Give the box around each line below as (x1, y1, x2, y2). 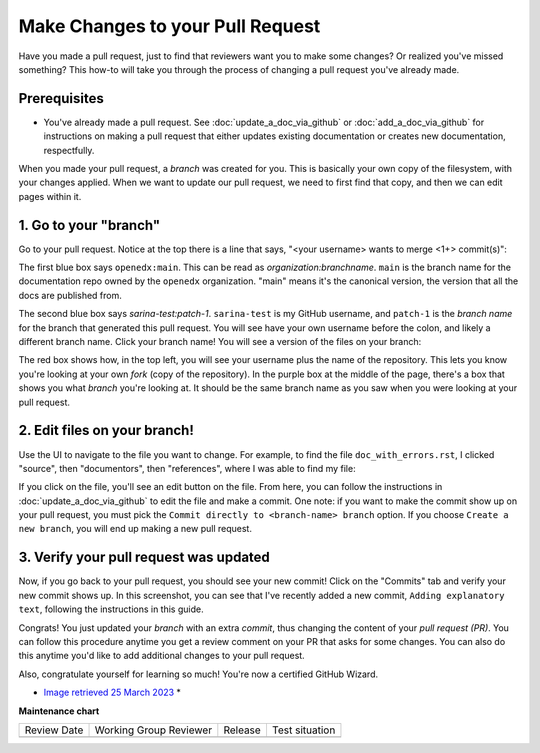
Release (223, 723, 262, 737)
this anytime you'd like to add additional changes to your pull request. (18, 650, 305, 662)
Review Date (24, 723, 84, 737)
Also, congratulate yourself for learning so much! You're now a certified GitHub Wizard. (18, 668, 379, 680)
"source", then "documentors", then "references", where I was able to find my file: (18, 462, 356, 474)
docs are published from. (18, 289, 122, 301)
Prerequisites (18, 90, 104, 107)
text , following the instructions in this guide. (18, 603, 204, 615)
